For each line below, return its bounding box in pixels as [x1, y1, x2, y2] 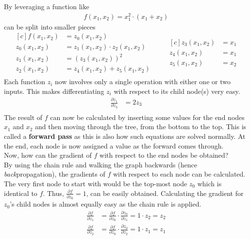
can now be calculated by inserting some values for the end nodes [50, 112, 245, 122]
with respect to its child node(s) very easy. [114, 86, 240, 96]
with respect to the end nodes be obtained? [100, 150, 229, 160]
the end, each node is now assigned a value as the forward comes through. [4, 140, 224, 150]
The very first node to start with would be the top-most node [4, 178, 187, 188]
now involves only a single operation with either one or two [55, 76, 231, 87]
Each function [4, 76, 45, 87]
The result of [4, 112, 43, 122]
